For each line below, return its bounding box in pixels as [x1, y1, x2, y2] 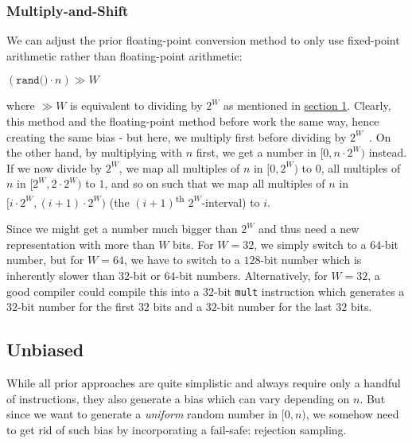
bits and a [153, 298, 203, 315]
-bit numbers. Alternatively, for [175, 267, 328, 283]
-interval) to [201, 193, 260, 210]
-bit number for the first [17, 298, 135, 315]
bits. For [173, 235, 214, 252]
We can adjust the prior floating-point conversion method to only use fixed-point [6, 32, 400, 49]
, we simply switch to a [254, 235, 367, 252]
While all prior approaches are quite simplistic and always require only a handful [6, 375, 401, 391]
